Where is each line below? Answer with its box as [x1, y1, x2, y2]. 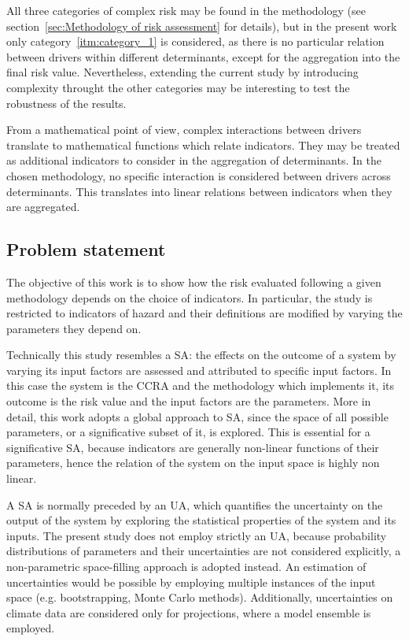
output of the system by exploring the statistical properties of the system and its [6, 512, 396, 528]
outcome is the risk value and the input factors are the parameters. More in [6, 393, 371, 409]
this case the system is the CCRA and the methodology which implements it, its [6, 377, 395, 394]
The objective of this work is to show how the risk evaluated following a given [6, 273, 381, 290]
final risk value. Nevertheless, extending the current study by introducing [6, 64, 359, 80]
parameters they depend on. [6, 320, 142, 336]
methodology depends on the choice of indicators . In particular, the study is [6, 289, 373, 306]
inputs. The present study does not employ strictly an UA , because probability [6, 527, 387, 543]
